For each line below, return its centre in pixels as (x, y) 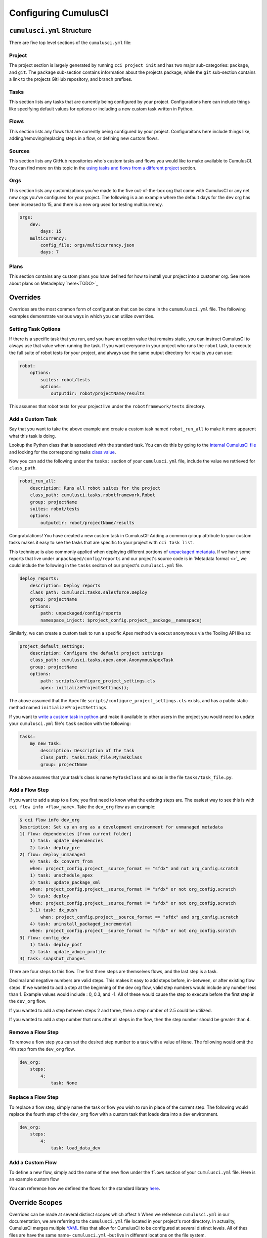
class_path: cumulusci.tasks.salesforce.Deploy (89, 593)
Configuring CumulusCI (59, 13)
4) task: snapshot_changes (52, 958)
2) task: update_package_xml (65, 882)
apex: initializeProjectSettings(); (85, 688)
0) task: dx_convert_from (61, 861)
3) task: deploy (49, 896)
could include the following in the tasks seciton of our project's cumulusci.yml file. (96, 566)
